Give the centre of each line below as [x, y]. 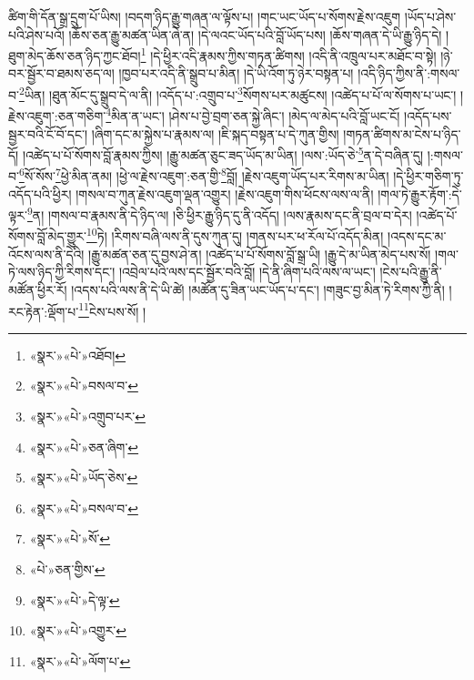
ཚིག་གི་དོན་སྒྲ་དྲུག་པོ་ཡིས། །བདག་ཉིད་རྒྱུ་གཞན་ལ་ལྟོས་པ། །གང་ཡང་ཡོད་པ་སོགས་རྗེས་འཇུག [205, 16]
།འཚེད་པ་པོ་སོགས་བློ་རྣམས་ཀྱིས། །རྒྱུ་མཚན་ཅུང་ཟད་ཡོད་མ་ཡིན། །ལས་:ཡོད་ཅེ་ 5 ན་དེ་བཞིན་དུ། [223, 153]
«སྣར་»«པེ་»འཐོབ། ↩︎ [78, 355]
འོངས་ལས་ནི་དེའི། [46, 254]
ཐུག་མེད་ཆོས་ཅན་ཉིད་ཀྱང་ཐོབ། [75, 55]
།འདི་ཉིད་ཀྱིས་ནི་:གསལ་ [409, 73]
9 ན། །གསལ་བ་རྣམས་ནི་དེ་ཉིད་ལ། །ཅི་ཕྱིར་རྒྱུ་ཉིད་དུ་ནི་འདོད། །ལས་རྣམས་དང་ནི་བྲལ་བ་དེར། [220, 213]
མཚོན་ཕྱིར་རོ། [38, 289]
